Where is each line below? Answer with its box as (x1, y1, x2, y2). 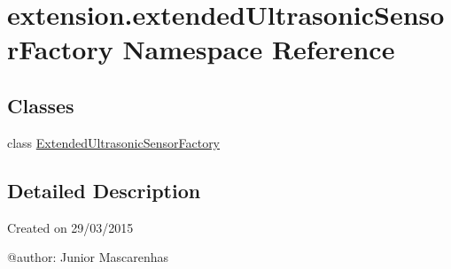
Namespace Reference (122, 31, 395, 67)
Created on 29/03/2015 (7, 218, 134, 236)
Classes (7, 91, 74, 119)
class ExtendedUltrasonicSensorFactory (7, 133, 221, 151)
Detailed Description (7, 176, 201, 204)
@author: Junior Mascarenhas (7, 248, 169, 266)
